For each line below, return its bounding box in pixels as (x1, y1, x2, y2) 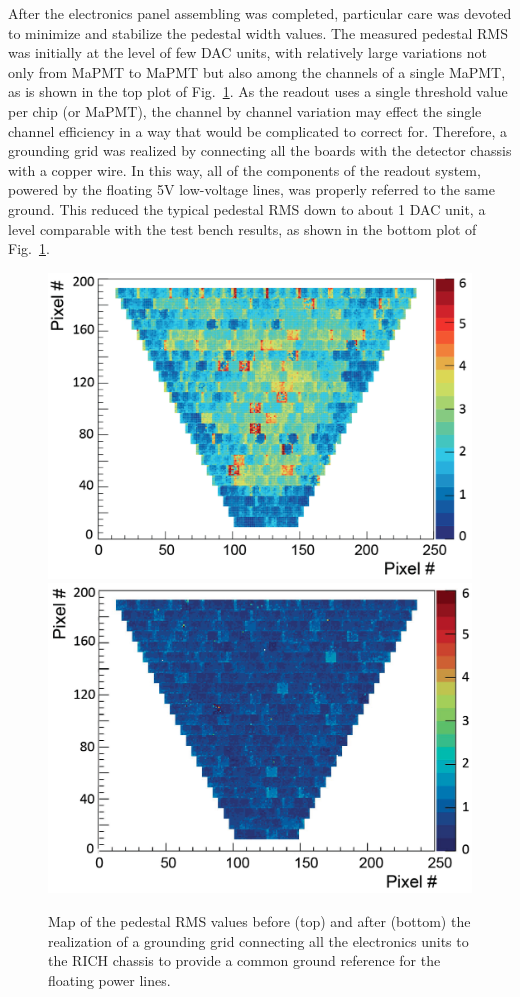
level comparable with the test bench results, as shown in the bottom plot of (8, 218, 477, 239)
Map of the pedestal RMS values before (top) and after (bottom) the (48, 911, 471, 932)
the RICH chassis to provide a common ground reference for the (48, 950, 441, 971)
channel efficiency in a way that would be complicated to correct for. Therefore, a (8, 120, 508, 141)
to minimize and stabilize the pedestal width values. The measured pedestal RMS (8, 22, 508, 43)
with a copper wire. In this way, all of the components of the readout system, (8, 159, 481, 180)
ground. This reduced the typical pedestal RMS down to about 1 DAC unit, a (8, 198, 486, 219)
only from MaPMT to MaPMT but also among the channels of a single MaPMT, (8, 61, 506, 82)
